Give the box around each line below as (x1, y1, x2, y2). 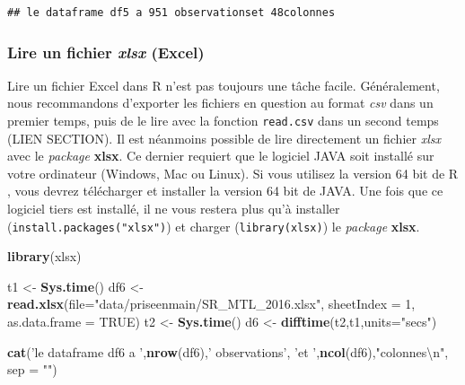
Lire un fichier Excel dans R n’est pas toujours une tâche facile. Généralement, (7, 75, 440, 94)
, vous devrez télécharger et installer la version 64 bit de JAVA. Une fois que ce (7, 181, 443, 200)
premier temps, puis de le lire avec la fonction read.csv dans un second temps (7, 111, 439, 129)
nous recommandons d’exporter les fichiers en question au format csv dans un (7, 93, 434, 112)
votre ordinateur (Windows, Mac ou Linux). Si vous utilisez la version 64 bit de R (7, 163, 459, 182)
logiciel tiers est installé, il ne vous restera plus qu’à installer (7, 199, 340, 218)
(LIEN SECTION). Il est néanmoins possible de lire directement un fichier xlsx (7, 128, 441, 147)
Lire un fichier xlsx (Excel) (7, 40, 205, 63)
